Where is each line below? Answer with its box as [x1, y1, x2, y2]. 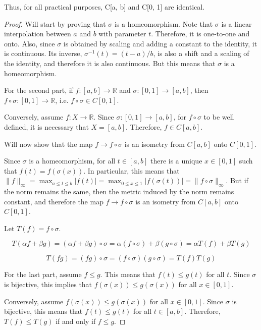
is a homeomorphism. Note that [114, 18, 213, 29]
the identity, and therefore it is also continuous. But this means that [4, 58, 216, 68]
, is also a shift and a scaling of [153, 48, 249, 59]
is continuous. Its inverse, [4, 48, 82, 59]
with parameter [98, 28, 146, 39]
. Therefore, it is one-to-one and [151, 28, 250, 39]
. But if [226, 175, 248, 186]
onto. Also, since [4, 38, 55, 48]
